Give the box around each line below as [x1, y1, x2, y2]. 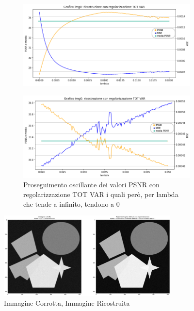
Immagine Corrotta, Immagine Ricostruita [4, 298, 130, 308]
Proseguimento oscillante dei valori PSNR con [23, 180, 160, 190]
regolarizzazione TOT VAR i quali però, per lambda [23, 189, 178, 199]
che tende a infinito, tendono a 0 [23, 198, 120, 209]
